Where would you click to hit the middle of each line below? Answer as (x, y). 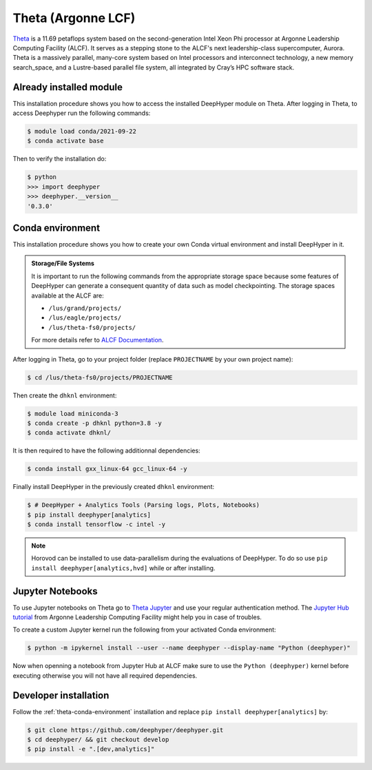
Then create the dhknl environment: (65, 395)
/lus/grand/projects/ (85, 308)
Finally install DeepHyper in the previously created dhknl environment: (114, 487)
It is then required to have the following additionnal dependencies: (106, 450)
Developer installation (61, 695)
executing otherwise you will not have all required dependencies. (105, 676)
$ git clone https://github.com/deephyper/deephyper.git (125, 730)
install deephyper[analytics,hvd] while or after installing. (123, 568)
